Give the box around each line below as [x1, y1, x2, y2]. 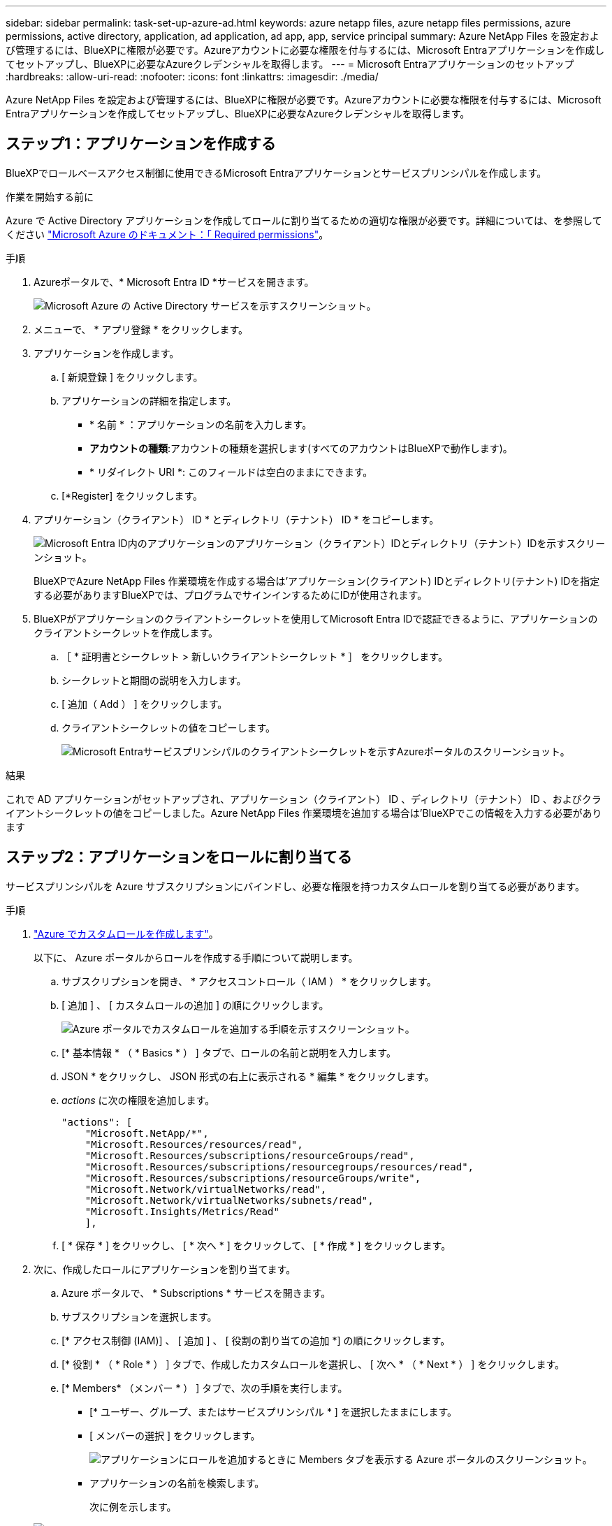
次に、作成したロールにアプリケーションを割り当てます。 [34, 1263, 296, 1275]
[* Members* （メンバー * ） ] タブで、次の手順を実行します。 [61, 1381, 348, 1394]
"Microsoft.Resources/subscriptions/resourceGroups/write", [85, 1172, 421, 1184]
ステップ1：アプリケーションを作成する [6, 135, 276, 153]
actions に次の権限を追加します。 [61, 1093, 215, 1106]
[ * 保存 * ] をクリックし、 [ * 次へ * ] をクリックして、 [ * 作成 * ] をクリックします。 [61, 1239, 451, 1251]
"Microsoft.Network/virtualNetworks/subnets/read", [85, 1194, 374, 1206]
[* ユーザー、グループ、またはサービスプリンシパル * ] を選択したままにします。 [89, 1405, 458, 1418]
